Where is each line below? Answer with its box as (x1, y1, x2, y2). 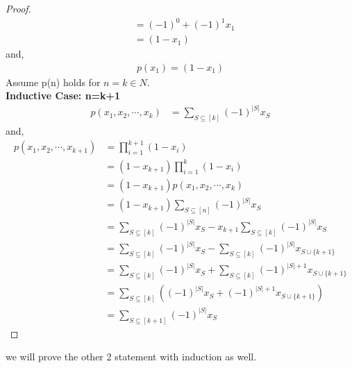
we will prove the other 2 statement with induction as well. (6, 349, 257, 364)
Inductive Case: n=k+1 (6, 88, 121, 103)
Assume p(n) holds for (6, 74, 101, 89)
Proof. (6, 1, 31, 15)
